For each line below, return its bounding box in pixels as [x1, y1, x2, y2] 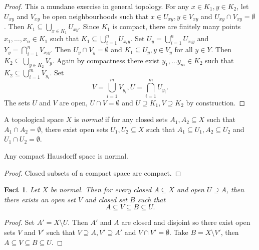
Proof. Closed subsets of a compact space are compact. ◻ [4, 167, 181, 178]
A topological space [4, 114, 64, 124]
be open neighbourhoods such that [42, 11, 149, 21]
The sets [4, 97, 30, 107]
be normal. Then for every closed [50, 184, 152, 195]
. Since [79, 21, 99, 32]
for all [174, 44, 193, 55]
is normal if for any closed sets [74, 114, 168, 124]
